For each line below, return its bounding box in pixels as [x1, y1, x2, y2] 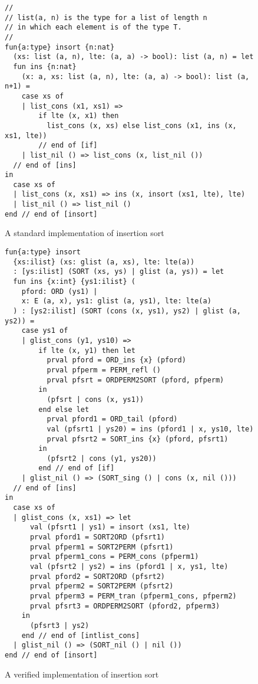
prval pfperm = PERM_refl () [47, 365, 161, 374]
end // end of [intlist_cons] [21, 631, 140, 640]
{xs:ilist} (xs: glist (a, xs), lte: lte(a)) [13, 257, 195, 266]
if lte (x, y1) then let [38, 346, 135, 355]
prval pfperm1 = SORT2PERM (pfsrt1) [29, 542, 174, 551]
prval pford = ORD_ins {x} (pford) [47, 356, 186, 365]
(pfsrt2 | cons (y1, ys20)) [47, 454, 157, 463]
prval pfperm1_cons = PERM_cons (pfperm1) [29, 552, 199, 561]
